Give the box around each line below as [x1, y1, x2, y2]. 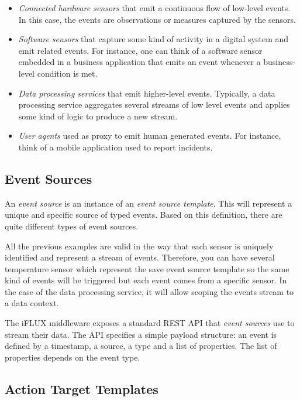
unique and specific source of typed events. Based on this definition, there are [5, 208, 282, 221]
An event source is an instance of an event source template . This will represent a [5, 197, 292, 209]
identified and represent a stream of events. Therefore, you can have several [5, 251, 275, 263]
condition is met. [37, 67, 98, 79]
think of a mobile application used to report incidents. [18, 140, 213, 153]
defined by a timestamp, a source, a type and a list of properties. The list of [5, 340, 277, 352]
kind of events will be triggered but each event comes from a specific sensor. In [5, 274, 287, 286]
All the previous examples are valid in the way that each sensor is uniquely [5, 239, 274, 252]
